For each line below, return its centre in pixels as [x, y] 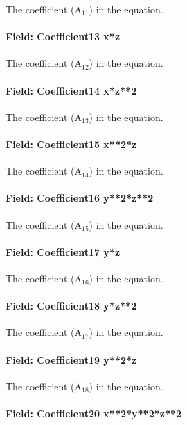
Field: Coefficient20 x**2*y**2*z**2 [94, 413]
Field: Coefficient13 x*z [63, 37]
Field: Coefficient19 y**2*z [71, 359]
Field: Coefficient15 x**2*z [71, 144]
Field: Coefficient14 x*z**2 [71, 90]
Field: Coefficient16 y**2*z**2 [80, 198]
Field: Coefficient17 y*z [63, 251]
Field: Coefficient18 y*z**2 [71, 306]
